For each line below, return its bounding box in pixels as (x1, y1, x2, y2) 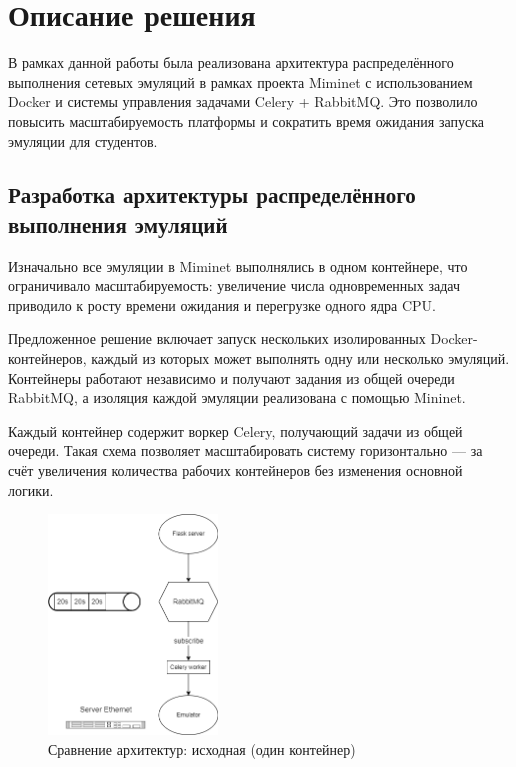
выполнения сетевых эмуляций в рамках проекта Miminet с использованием (8, 71, 473, 92)
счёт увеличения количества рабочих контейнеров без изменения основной (8, 460, 463, 481)
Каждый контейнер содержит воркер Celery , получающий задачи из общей (8, 420, 463, 441)
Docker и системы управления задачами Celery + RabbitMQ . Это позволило (8, 91, 478, 112)
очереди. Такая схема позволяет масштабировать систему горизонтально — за (8, 440, 483, 461)
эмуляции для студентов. (8, 130, 158, 151)
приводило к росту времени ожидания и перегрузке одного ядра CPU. (8, 294, 436, 315)
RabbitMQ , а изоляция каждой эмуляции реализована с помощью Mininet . (8, 387, 466, 408)
